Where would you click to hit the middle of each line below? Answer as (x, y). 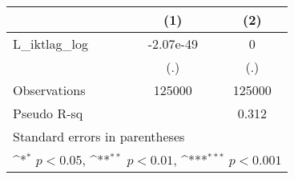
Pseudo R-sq (48, 113)
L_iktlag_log (51, 44)
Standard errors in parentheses (99, 136)
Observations (49, 90)
